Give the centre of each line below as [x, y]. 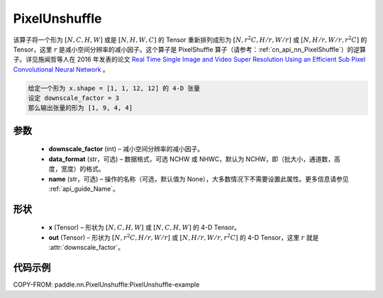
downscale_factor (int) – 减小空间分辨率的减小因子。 [126, 149]
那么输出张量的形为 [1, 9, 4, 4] [81, 108]
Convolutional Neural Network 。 [61, 69]
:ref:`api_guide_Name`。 [84, 189]
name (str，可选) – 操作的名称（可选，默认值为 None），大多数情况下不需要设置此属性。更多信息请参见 [199, 179]
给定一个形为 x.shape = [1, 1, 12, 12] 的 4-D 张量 [114, 88]
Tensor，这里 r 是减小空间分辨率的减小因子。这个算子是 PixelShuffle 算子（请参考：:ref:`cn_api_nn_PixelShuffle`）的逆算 [190, 49]
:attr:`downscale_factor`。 [87, 248]
